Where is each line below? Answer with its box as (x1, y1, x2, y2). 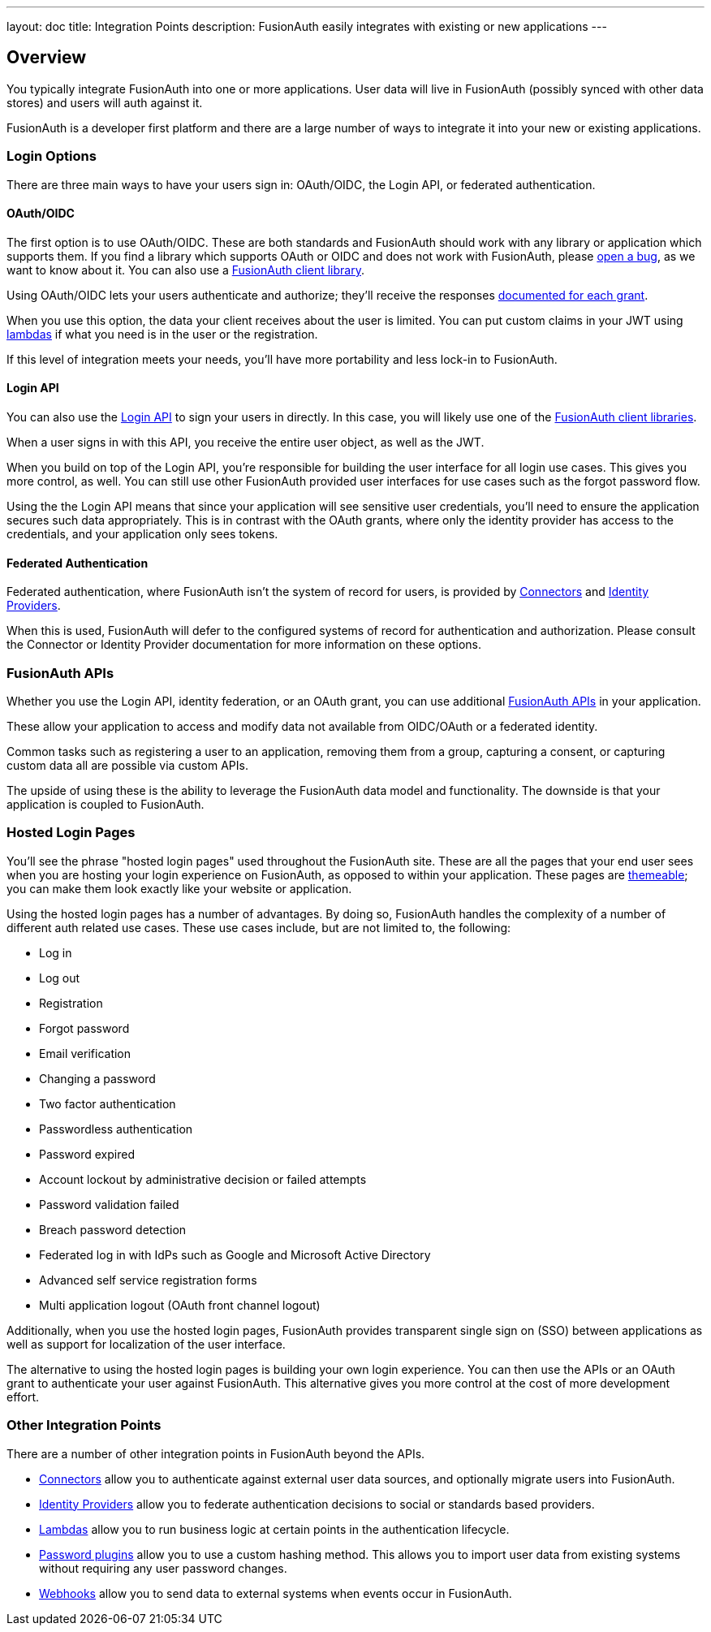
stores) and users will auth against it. (6, 95, 203, 110)
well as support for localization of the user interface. (6, 1336, 286, 1351)
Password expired (39, 1146, 135, 1161)
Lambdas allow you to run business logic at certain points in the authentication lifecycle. (39, 1522, 510, 1536)
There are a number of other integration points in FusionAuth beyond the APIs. (6, 1446, 425, 1461)
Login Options (6, 148, 97, 165)
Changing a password (39, 1071, 156, 1086)
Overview (6, 47, 87, 68)
